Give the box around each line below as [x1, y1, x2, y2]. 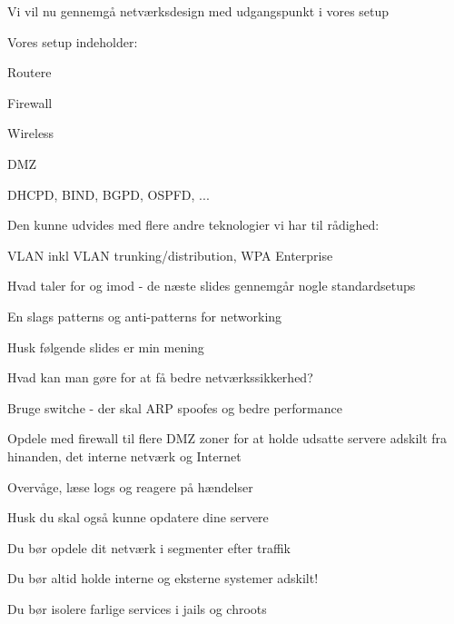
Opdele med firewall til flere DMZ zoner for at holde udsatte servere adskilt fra [7, 429, 448, 448]
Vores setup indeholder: [7, 32, 138, 51]
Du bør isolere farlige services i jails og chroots [7, 599, 267, 618]
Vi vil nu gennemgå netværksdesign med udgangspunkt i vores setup [7, 2, 390, 20]
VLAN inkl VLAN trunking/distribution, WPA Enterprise [7, 245, 333, 264]
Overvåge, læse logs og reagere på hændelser [7, 477, 253, 496]
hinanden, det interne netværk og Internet [7, 446, 242, 465]
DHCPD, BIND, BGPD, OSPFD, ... [7, 184, 210, 203]
